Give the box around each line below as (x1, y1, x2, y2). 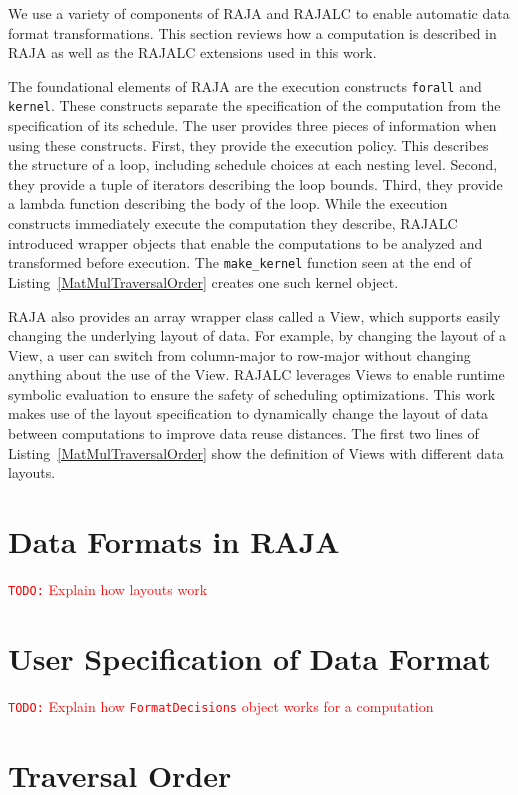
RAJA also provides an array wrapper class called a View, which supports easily (8, 305, 501, 326)
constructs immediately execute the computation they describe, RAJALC (8, 213, 458, 234)
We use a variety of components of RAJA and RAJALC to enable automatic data (8, 3, 510, 23)
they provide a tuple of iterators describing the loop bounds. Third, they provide (8, 173, 503, 194)
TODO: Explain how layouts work (8, 578, 208, 599)
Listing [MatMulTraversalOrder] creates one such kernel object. (8, 271, 399, 292)
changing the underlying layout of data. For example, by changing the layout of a (8, 325, 507, 346)
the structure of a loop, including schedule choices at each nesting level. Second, (8, 154, 498, 175)
